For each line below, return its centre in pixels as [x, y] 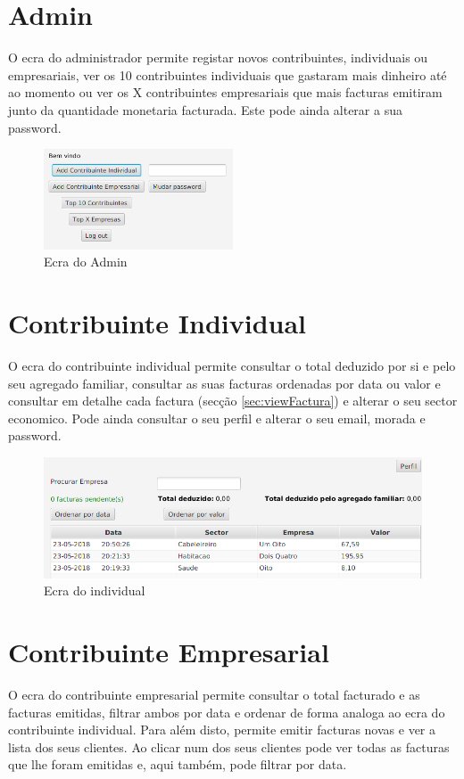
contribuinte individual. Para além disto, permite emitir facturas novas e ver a [222, 730]
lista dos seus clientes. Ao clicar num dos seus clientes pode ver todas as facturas [229, 746]
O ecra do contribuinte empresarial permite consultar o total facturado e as [214, 694]
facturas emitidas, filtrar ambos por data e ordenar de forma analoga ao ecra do [227, 712]
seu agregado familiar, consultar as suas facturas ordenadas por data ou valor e [224, 383]
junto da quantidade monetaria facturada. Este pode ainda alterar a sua [205, 109]
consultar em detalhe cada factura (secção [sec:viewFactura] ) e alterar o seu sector [233, 401]
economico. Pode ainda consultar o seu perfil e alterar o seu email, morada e [217, 418]
